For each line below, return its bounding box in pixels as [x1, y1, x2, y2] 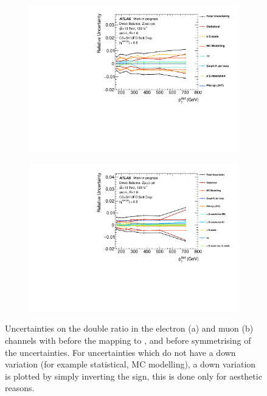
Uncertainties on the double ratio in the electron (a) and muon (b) [5, 322, 254, 335]
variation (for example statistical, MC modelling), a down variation [5, 358, 256, 370]
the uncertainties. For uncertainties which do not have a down [5, 346, 236, 358]
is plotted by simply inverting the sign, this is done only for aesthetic [5, 369, 262, 382]
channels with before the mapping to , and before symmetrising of [5, 334, 251, 346]
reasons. [5, 381, 35, 394]
